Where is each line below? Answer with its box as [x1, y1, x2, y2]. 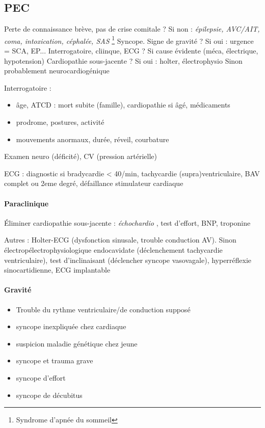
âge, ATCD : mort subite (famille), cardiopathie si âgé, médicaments [16, 99, 230, 110]
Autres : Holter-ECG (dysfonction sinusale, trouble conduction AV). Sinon [4, 234, 236, 245]
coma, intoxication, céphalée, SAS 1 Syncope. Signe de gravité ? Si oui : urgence [4, 34, 254, 46]
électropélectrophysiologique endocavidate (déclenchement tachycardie [4, 244, 223, 255]
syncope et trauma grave [16, 355, 93, 366]
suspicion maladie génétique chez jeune [16, 338, 138, 349]
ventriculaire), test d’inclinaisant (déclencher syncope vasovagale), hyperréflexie [4, 254, 252, 265]
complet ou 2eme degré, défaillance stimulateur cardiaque [4, 178, 183, 189]
